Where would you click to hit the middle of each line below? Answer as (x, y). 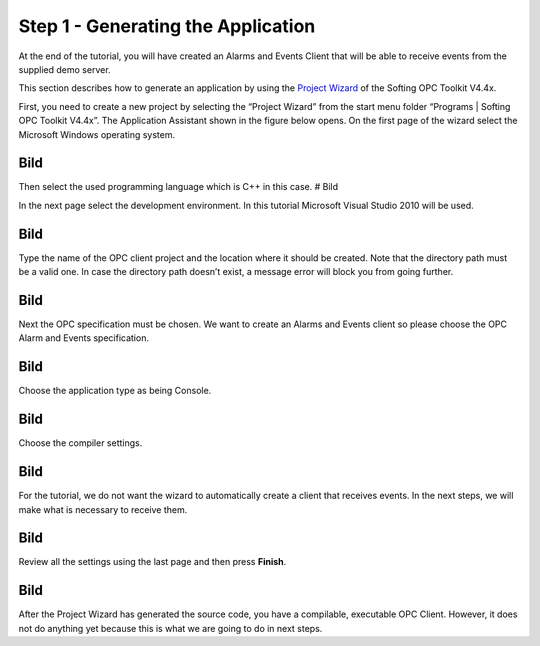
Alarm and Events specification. (84, 338)
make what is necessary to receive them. (103, 509)
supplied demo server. (64, 69)
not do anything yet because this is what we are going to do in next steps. (170, 628)
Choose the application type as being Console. (115, 391)
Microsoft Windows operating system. (97, 134)
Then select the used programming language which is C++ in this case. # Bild (178, 187)
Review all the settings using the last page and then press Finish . (152, 562)
